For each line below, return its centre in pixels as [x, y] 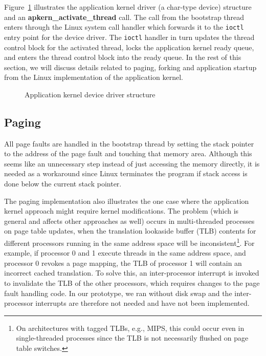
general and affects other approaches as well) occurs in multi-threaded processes [129, 221]
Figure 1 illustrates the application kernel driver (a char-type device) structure [128, 7]
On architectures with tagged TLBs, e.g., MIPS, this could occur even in [130, 328]
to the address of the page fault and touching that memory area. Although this [128, 153]
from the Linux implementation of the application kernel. [94, 77]
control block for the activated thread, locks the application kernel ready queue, [129, 47]
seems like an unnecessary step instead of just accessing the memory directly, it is [132, 163]
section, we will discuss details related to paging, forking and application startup [130, 67]
